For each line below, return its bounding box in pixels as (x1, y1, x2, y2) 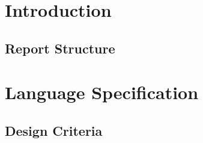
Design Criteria (5, 121, 103, 139)
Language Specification (5, 80, 199, 105)
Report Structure (5, 38, 115, 57)
